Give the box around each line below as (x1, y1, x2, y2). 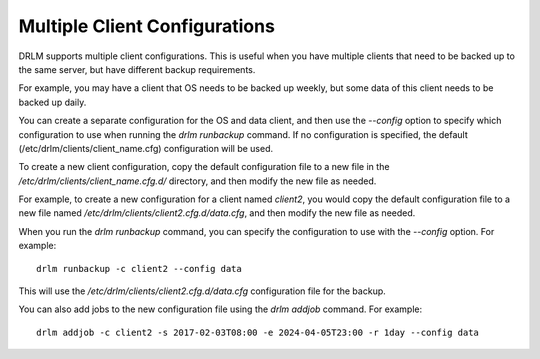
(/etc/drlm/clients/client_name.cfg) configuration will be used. (18, 142, 274, 154)
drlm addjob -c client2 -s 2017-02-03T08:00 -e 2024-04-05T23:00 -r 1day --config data (36, 326, 480, 338)
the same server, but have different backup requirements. (18, 63, 256, 75)
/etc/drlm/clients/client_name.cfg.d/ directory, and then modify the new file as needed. (18, 175, 377, 187)
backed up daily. (18, 96, 87, 108)
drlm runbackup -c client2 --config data (36, 263, 242, 274)
